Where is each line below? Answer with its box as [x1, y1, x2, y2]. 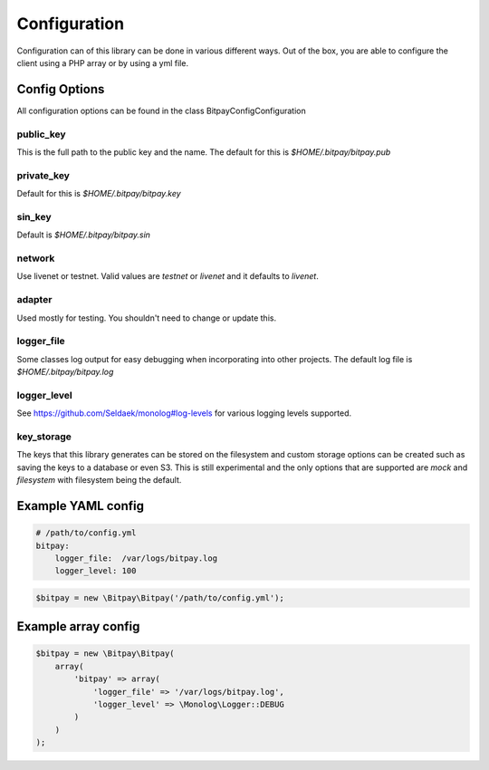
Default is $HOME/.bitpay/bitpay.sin [16, 229, 151, 240]
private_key [16, 168, 70, 181]
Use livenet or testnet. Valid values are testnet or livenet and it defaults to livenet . [16, 271, 319, 282]
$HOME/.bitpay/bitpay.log [16, 367, 114, 378]
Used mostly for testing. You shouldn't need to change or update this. [16, 313, 276, 323]
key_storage [16, 430, 72, 443]
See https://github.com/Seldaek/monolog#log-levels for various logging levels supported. [16, 408, 352, 419]
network [16, 252, 55, 265]
